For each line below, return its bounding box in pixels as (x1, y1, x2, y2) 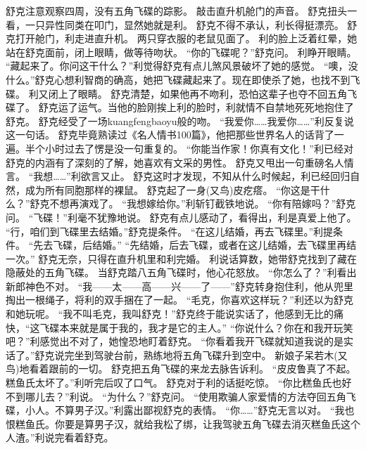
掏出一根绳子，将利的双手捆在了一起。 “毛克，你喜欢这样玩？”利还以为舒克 (6, 292, 353, 307)
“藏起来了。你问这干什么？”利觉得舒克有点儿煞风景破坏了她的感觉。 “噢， (6, 58, 348, 73)
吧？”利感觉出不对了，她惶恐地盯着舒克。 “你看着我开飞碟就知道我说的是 (6, 334, 343, 349)
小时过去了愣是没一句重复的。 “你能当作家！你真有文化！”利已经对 (44, 141, 353, 155)
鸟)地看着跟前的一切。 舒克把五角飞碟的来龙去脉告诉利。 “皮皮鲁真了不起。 (6, 361, 356, 376)
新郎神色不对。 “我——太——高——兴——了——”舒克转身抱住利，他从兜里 (6, 278, 353, 293)
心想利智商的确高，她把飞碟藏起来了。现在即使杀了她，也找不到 (54, 72, 351, 86)
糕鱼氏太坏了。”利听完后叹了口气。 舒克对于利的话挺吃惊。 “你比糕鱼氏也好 (6, 375, 352, 390)
